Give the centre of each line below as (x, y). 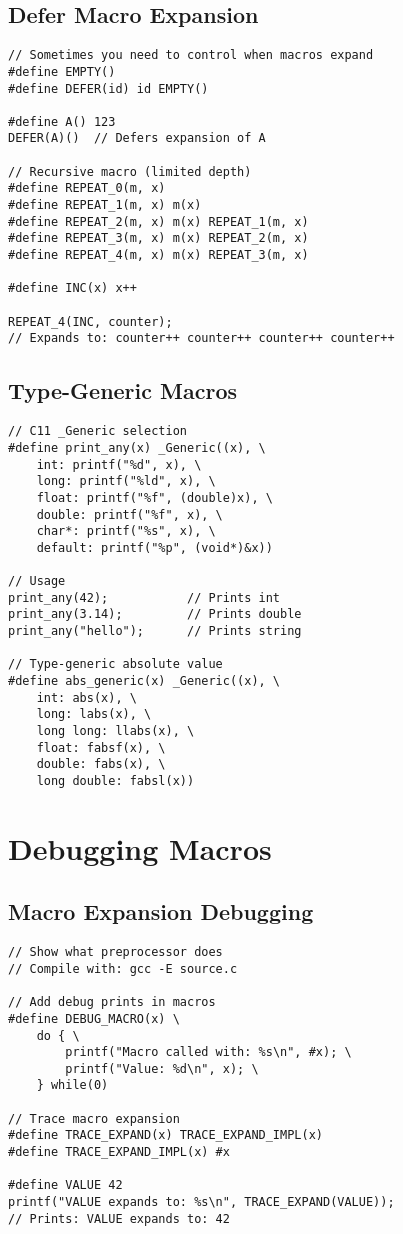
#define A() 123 (62, 121)
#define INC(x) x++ (72, 288)
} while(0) (72, 1085)
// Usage (37, 581)
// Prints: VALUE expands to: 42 (119, 1218)
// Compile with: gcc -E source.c (123, 968)
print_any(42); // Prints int (144, 597)
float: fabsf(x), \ (101, 747)
